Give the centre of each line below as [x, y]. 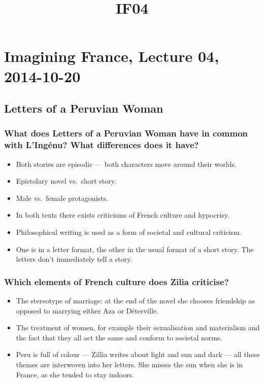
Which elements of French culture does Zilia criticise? [117, 281]
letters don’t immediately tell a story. [74, 259]
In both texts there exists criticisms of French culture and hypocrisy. [123, 215]
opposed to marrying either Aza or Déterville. [87, 310]
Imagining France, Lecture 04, [112, 56]
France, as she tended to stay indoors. [75, 374]
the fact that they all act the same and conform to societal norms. [119, 337]
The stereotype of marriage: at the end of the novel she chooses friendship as [135, 301]
